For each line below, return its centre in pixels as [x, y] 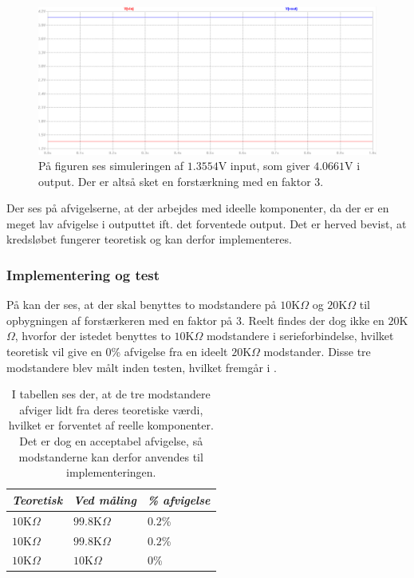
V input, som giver [264, 166]
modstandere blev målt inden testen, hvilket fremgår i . [142, 367]
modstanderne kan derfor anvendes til [111, 456]
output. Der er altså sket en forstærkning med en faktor [175, 181]
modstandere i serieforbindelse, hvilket [300, 336]
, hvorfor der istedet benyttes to [93, 336]
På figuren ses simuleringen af [111, 166]
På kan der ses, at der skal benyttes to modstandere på [142, 305]
